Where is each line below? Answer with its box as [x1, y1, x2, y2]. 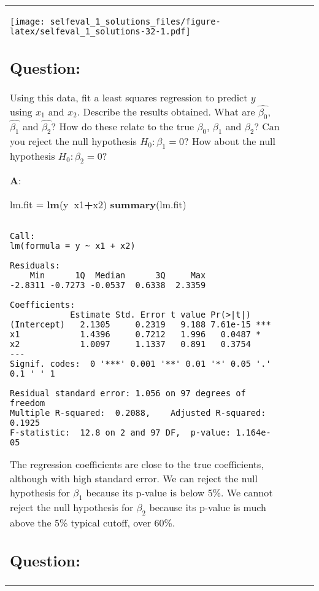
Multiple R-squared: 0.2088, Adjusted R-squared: [10, 408, 266, 418]
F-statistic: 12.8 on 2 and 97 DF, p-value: [10, 428, 231, 438]
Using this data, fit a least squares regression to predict [10, 90, 248, 104]
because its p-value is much [149, 500, 266, 515]
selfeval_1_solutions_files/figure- [50, 17, 221, 26]
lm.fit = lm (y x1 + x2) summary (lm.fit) [10, 197, 186, 212]
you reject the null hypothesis [10, 133, 137, 148]
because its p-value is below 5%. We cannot [86, 485, 273, 500]
